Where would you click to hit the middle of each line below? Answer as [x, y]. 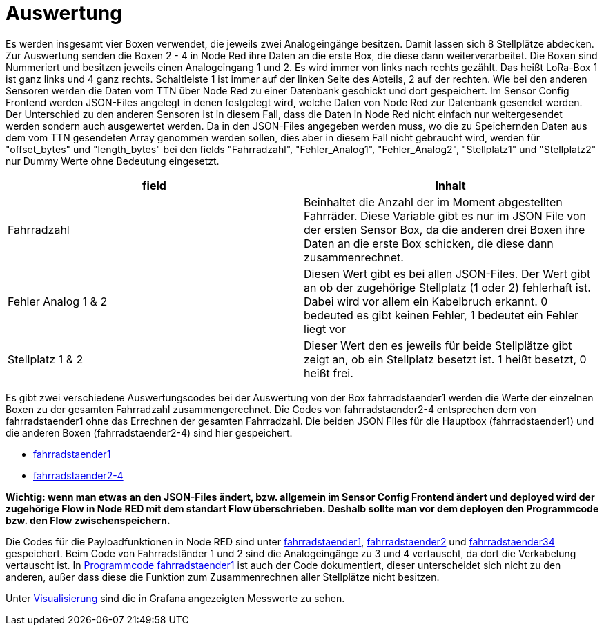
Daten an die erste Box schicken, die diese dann [429, 243]
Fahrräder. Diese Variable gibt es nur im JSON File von [445, 216]
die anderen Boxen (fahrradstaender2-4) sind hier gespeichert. [149, 432]
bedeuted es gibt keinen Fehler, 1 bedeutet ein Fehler [441, 315]
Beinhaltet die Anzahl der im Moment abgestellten [433, 202]
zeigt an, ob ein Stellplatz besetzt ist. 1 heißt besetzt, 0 [445, 359]
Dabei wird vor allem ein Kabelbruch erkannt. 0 [426, 301]
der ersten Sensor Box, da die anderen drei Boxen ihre [445, 229]
